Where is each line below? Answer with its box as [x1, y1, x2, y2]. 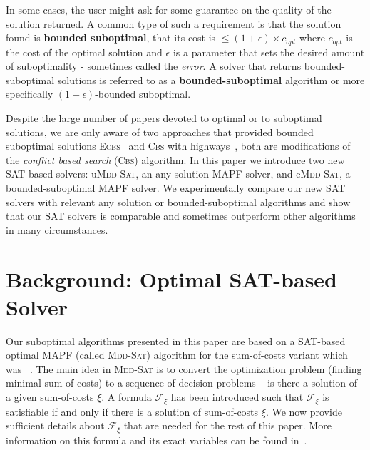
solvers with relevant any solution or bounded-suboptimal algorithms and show [6, 194, 351, 209]
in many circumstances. [6, 222, 108, 237]
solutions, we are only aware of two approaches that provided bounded [6, 124, 314, 139]
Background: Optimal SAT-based [6, 264, 337, 293]
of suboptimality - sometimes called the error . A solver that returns [6, 58, 302, 73]
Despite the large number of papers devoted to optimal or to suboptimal [6, 111, 322, 126]
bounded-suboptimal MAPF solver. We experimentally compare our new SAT [6, 180, 346, 195]
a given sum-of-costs [6, 389, 94, 404]
